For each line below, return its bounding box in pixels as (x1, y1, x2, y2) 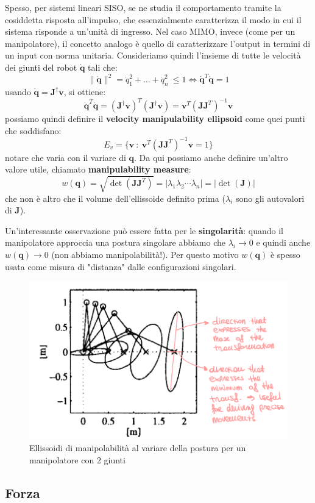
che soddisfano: (5, 124, 62, 137)
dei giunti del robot (5, 60, 77, 73)
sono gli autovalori (235, 191, 305, 204)
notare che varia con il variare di (5, 151, 126, 163)
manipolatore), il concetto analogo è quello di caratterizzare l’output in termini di (5, 37, 311, 49)
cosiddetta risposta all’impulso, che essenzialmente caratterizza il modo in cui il (5, 13, 302, 26)
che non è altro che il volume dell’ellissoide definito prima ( (5, 191, 225, 204)
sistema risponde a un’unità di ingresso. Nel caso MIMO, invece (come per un (5, 25, 296, 38)
